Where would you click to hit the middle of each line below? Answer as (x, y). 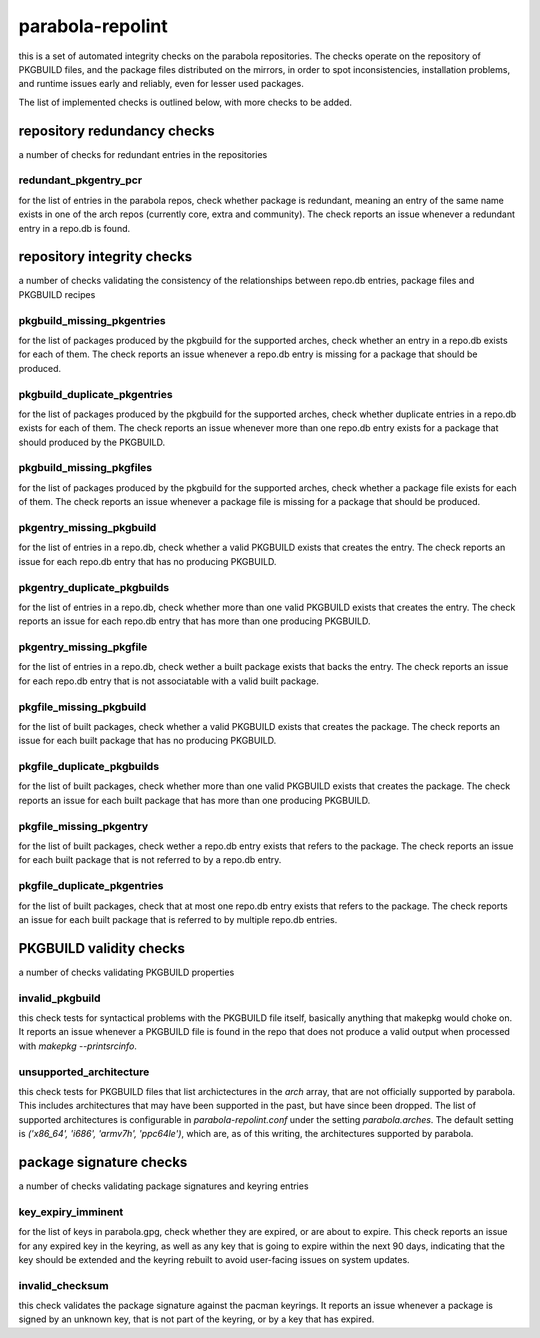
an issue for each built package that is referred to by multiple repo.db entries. (178, 919)
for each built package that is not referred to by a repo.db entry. (150, 860)
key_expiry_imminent (71, 1212)
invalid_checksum (63, 1285)
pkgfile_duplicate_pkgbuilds (89, 767)
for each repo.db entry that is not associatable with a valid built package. (168, 681)
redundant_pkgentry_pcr (80, 180)
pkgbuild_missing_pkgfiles (85, 468)
